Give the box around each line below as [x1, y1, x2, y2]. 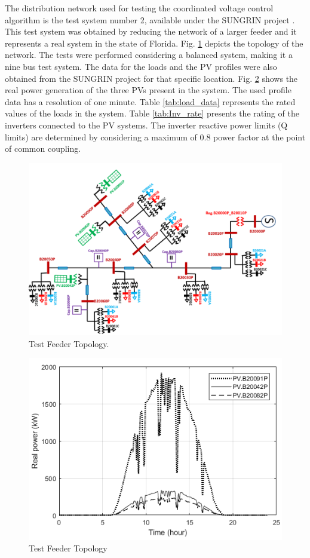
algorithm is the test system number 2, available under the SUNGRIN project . [5, 13, 295, 26]
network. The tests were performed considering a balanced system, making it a [5, 48, 293, 61]
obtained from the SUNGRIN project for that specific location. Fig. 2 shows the [5, 72, 298, 84]
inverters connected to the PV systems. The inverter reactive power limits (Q [5, 118, 288, 131]
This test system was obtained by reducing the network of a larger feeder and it [5, 25, 297, 38]
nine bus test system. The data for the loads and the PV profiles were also [5, 60, 277, 72]
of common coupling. [5, 142, 81, 155]
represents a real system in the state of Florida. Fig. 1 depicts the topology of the [5, 36, 303, 49]
